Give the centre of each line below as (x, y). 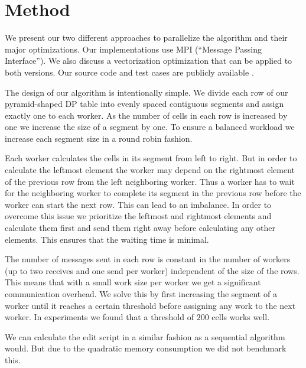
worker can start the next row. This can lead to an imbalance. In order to (138, 204)
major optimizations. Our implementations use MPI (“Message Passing (133, 49)
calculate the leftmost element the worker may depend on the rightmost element (150, 170)
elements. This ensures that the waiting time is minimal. (107, 239)
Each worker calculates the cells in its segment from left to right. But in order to (151, 158)
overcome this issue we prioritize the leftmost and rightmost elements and (138, 216)
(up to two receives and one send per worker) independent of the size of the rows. (152, 270)
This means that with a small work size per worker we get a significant (133, 282)
